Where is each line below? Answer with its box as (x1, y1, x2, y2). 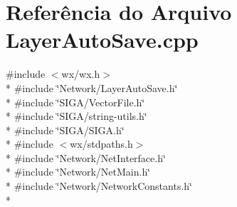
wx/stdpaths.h (70, 136, 133, 151)
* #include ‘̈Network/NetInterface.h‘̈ (6, 150, 166, 165)
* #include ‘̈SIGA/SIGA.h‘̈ (6, 122, 125, 137)
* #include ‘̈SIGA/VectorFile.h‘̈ (6, 94, 145, 109)
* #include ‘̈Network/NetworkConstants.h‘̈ (6, 178, 192, 193)
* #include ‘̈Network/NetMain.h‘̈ (6, 164, 151, 179)
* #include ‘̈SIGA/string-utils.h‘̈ (6, 108, 147, 123)
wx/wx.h (61, 66, 100, 81)
